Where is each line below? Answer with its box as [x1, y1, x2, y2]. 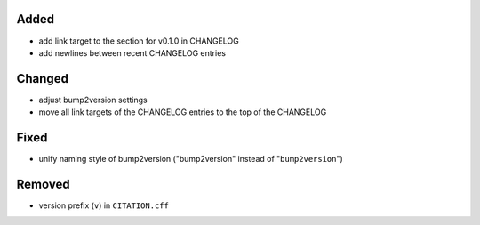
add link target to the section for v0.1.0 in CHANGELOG [38, 36, 239, 46]
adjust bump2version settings [38, 94, 148, 105]
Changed [16, 71, 68, 86]
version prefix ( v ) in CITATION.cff [38, 200, 169, 211]
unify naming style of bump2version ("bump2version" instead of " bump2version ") [38, 154, 344, 165]
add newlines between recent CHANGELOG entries [38, 47, 227, 58]
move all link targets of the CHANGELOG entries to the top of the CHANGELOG [38, 107, 327, 117]
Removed [16, 176, 70, 191]
